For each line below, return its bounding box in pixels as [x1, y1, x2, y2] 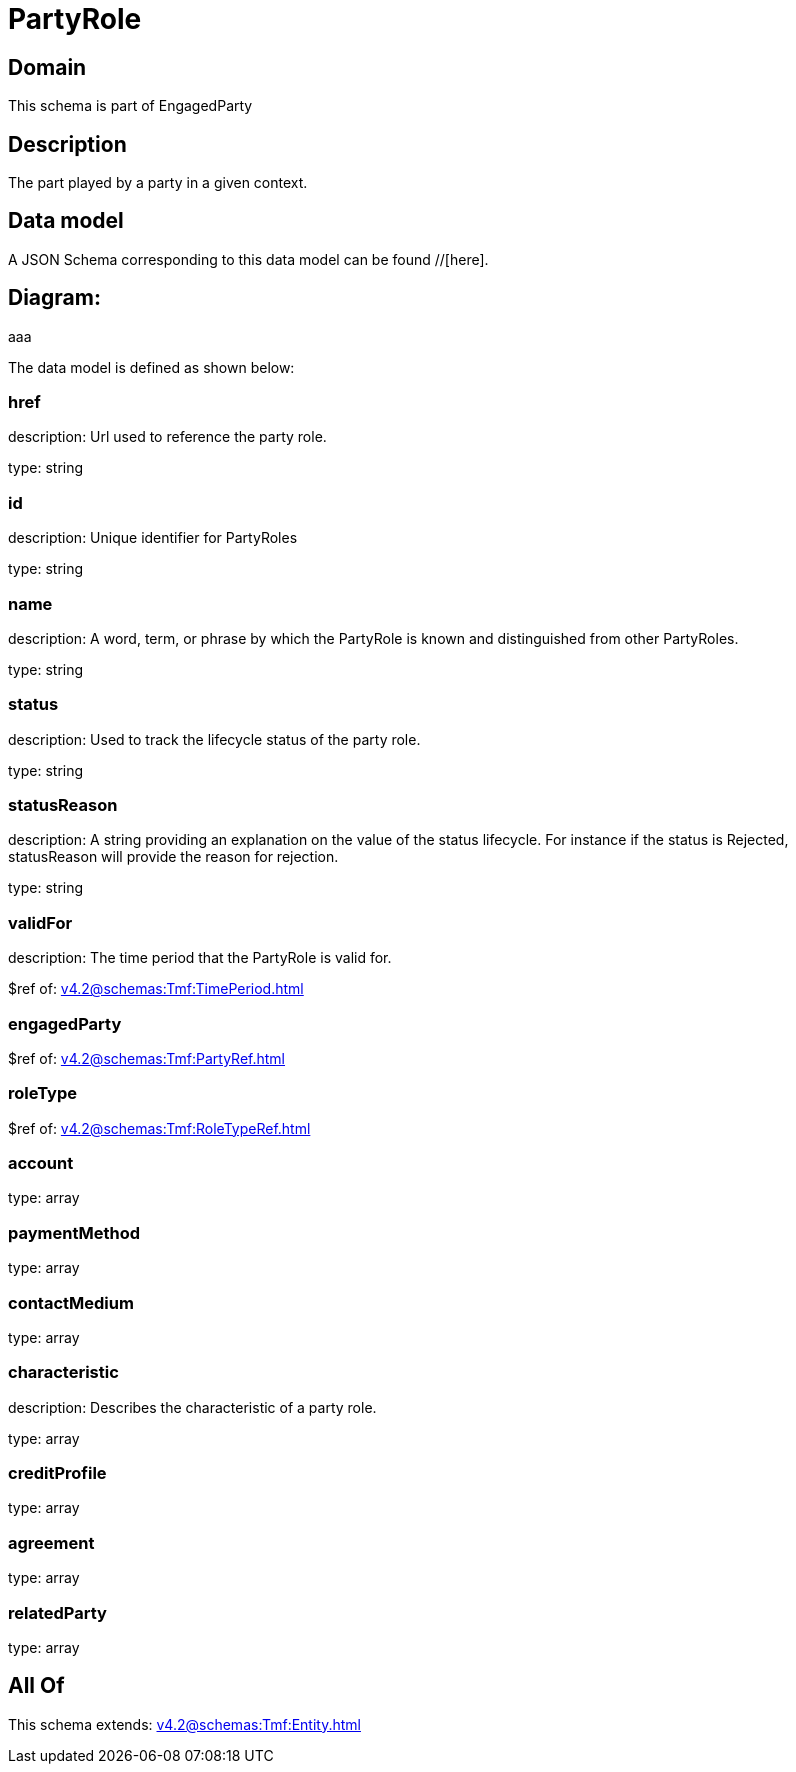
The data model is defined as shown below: [8, 358, 295, 376]
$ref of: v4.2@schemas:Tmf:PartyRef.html [8, 1049, 286, 1067]
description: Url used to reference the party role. [8, 428, 327, 446]
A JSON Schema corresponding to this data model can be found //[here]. [8, 250, 489, 268]
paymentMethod [8, 1222, 140, 1243]
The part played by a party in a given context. [8, 174, 308, 192]
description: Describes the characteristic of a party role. [8, 1398, 377, 1416]
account [8, 1153, 74, 1174]
